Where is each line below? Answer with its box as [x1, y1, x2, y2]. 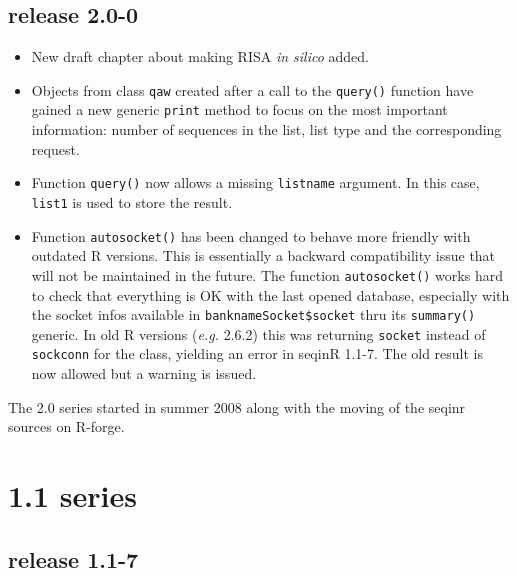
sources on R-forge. [8, 416, 125, 437]
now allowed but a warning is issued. [31, 363, 257, 384]
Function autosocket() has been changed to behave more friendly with [31, 225, 471, 246]
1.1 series [8, 475, 137, 516]
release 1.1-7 [8, 543, 139, 574]
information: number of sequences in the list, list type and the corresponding [31, 119, 502, 140]
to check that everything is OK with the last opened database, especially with [31, 284, 510, 305]
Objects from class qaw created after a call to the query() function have [31, 79, 474, 100]
